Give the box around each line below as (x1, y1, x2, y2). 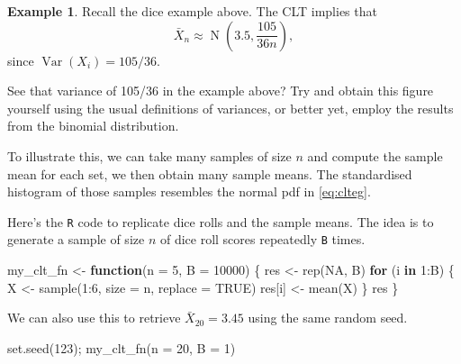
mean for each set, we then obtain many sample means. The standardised (7, 164, 412, 183)
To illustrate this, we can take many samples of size (7, 146, 292, 165)
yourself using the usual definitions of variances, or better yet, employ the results (7, 98, 454, 117)
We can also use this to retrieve (7, 308, 181, 327)
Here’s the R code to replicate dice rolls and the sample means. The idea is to (7, 212, 434, 231)
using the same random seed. (248, 308, 408, 327)
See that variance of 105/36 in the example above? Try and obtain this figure (7, 81, 434, 100)
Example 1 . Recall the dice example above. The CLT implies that (7, 2, 377, 20)
